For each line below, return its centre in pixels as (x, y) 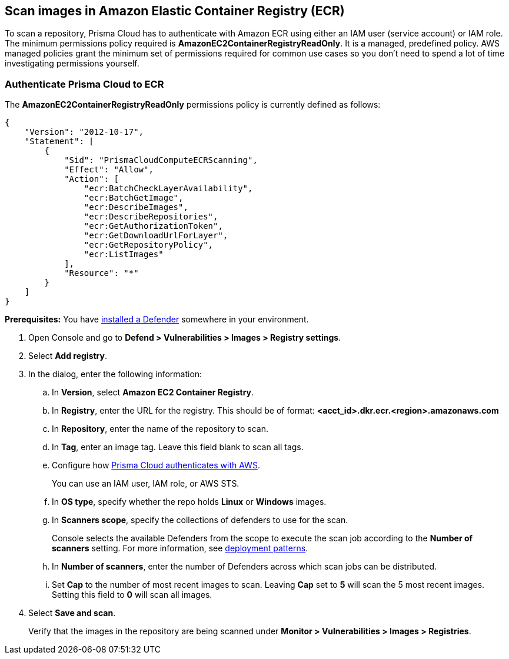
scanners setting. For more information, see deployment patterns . (180, 548)
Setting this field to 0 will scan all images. (132, 595)
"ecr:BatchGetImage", (134, 198)
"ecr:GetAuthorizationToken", (153, 226)
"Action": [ (92, 179)
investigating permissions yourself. (72, 64)
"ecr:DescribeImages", (136, 207)
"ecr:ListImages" (124, 254)
